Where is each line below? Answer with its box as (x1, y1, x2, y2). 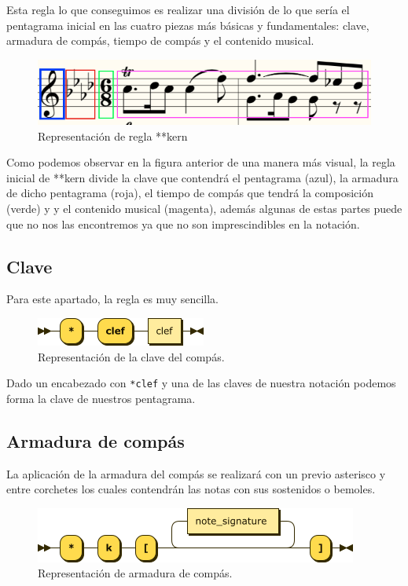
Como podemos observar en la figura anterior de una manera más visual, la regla (6, 154, 395, 170)
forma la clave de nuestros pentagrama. (6, 390, 196, 406)
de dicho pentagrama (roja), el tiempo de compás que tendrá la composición (6, 185, 373, 201)
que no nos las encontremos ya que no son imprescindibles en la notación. (6, 215, 360, 232)
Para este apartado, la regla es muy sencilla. (6, 291, 219, 307)
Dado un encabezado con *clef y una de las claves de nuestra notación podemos (6, 375, 396, 391)
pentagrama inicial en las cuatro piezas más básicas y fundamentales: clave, (6, 16, 369, 33)
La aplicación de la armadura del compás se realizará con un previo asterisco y (6, 465, 386, 482)
